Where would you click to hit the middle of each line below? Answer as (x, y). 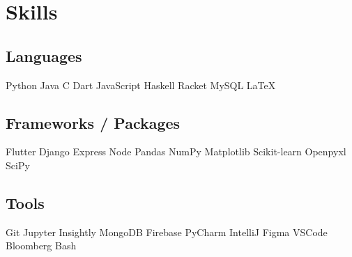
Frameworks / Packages (93, 122)
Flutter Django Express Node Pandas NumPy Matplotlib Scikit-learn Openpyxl (176, 151)
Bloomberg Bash (41, 246)
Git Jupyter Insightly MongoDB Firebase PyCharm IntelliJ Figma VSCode (167, 232)
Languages (44, 55)
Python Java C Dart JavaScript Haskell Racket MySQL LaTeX (141, 85)
